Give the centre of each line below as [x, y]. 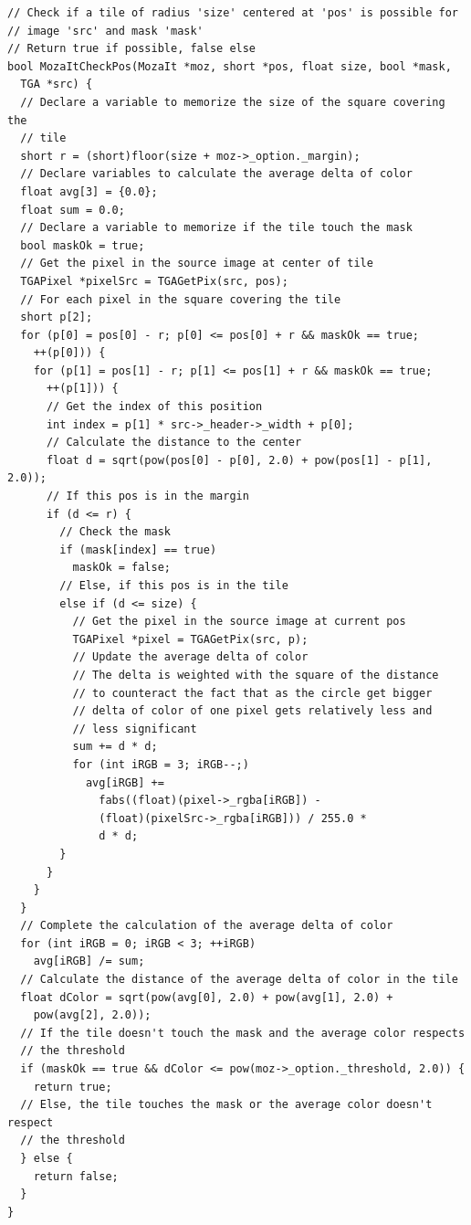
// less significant [135, 729]
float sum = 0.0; [73, 210]
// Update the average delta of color [190, 657]
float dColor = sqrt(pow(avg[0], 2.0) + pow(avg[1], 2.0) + [207, 997]
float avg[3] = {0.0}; [89, 191]
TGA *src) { [57, 84]
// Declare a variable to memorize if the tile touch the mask [216, 228]
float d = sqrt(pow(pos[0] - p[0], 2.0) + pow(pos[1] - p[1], [239, 460]
